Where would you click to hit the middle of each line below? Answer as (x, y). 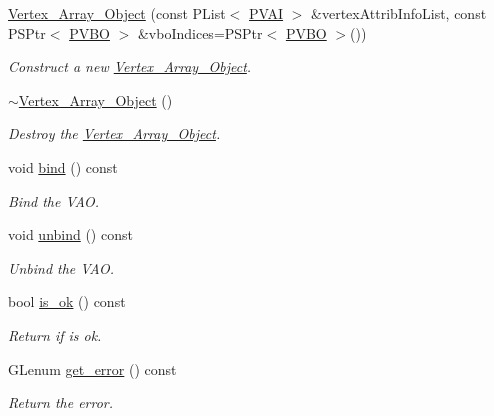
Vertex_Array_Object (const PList (117, 13)
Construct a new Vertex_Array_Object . (130, 66)
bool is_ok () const (67, 301)
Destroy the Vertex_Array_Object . (114, 133)
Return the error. (61, 402)
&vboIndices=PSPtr (200, 32)
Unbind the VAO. (61, 267)
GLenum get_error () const (92, 368)
